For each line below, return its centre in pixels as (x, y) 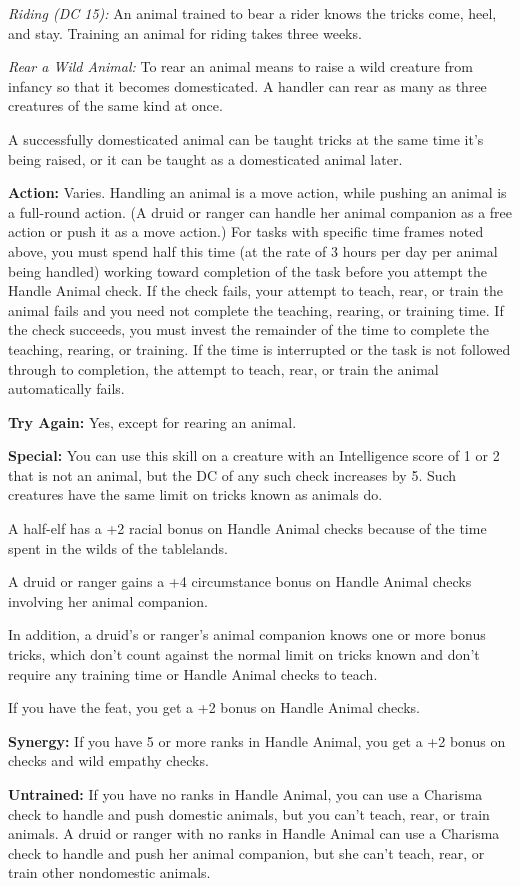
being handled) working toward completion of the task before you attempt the (247, 270)
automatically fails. (66, 388)
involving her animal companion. (108, 600)
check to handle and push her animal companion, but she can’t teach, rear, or (246, 852)
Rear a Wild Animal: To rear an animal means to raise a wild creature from (240, 66)
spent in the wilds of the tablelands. (118, 547)
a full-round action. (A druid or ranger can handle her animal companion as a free (260, 211)
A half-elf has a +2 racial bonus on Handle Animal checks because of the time (247, 528)
